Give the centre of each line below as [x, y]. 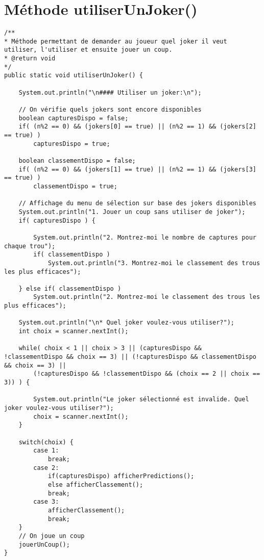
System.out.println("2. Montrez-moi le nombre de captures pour [145, 237]
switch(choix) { [46, 442]
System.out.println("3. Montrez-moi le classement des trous [154, 263]
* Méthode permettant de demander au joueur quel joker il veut [116, 41]
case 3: [46, 502]
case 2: [46, 468]
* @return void [30, 59]
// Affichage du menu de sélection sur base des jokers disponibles [137, 203]
